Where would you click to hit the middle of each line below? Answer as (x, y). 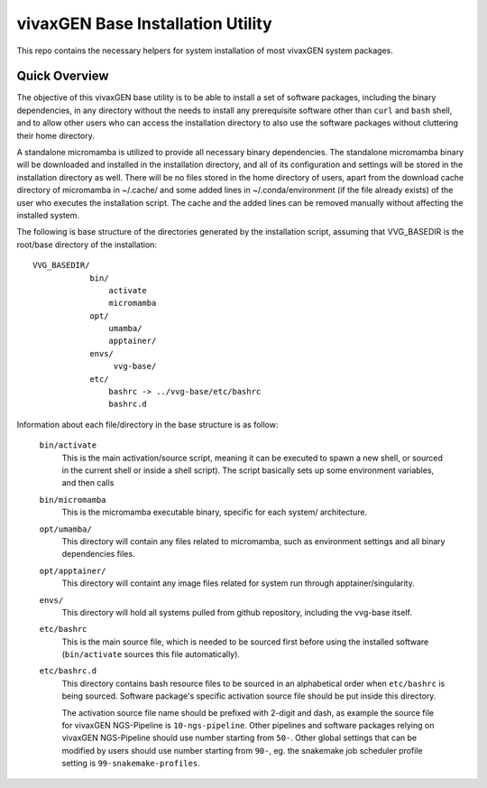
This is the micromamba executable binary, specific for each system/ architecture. (215, 512)
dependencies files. (98, 554)
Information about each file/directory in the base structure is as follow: (147, 424)
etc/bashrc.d (68, 671)
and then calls (88, 483)
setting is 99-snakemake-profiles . (131, 764)
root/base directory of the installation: (87, 245)
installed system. (48, 215)
